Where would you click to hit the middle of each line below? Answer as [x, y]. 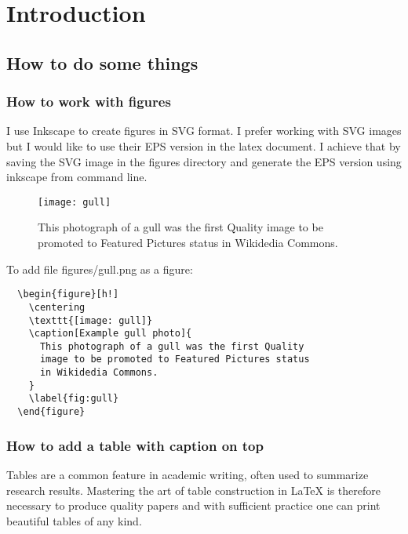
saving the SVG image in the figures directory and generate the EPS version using [204, 161]
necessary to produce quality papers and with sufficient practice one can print [193, 505]
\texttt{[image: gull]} [91, 320]
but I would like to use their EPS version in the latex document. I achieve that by [204, 145]
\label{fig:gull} [74, 399]
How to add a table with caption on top [135, 445]
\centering [57, 307]
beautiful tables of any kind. [74, 520]
